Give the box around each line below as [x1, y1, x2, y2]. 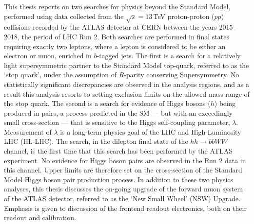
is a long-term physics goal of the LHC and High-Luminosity [60, 126, 241, 137]
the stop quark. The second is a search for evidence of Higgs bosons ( [4, 98, 211, 108]
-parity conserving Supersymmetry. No [124, 69, 239, 80]
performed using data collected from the [4, 11, 124, 21]
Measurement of [4, 126, 52, 137]
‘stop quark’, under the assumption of [4, 69, 117, 80]
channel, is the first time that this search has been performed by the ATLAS [4, 146, 233, 156]
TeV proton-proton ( [153, 11, 215, 21]
